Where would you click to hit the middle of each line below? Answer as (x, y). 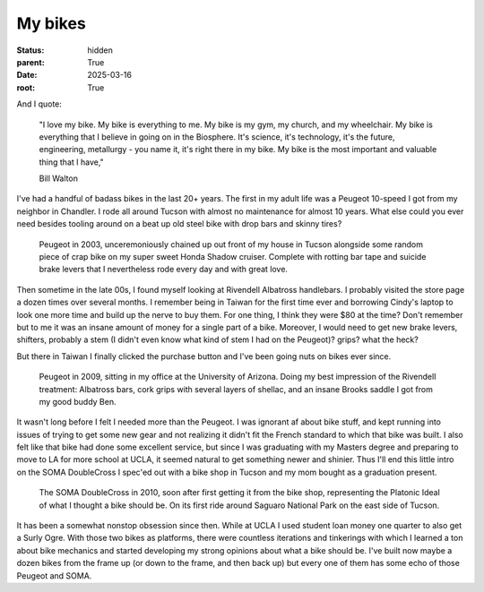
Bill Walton (58, 178)
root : (26, 87)
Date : (27, 75)
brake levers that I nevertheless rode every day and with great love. (164, 270)
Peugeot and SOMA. (54, 575)
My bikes (52, 23)
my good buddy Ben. (78, 401)
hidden (100, 50)
